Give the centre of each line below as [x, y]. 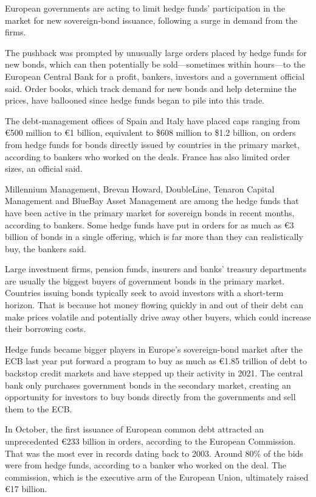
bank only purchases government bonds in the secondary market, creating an [148, 385]
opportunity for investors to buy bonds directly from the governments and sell [150, 397]
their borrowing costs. [46, 329]
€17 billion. [26, 489]
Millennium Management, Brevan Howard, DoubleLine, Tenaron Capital [140, 189]
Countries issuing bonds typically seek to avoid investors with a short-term [144, 293]
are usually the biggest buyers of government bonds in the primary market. [145, 280]
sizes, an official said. [44, 168]
